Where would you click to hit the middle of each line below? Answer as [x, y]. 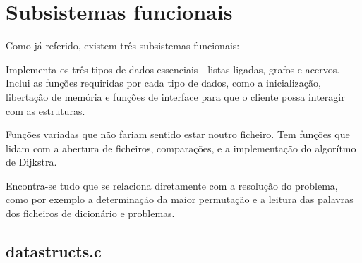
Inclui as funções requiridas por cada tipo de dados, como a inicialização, [163, 83]
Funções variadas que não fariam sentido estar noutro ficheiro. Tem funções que [178, 134]
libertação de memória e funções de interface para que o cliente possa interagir [175, 96]
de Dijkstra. [31, 162]
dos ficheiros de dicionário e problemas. [90, 213]
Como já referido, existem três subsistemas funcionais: [123, 45]
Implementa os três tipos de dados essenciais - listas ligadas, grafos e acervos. [173, 69]
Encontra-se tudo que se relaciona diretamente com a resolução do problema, [172, 185]
